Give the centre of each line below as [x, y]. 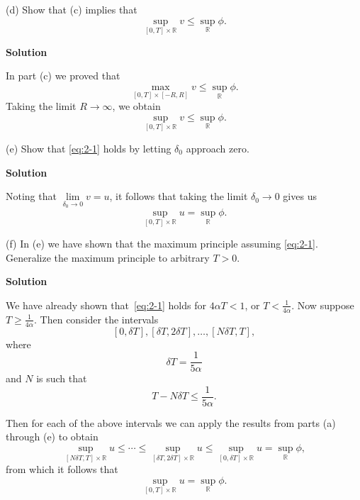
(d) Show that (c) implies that [72, 9]
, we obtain [136, 106]
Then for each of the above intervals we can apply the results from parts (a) [171, 422]
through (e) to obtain [52, 437]
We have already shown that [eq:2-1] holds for [106, 305]
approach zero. [218, 149]
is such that [62, 378]
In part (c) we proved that [63, 76]
